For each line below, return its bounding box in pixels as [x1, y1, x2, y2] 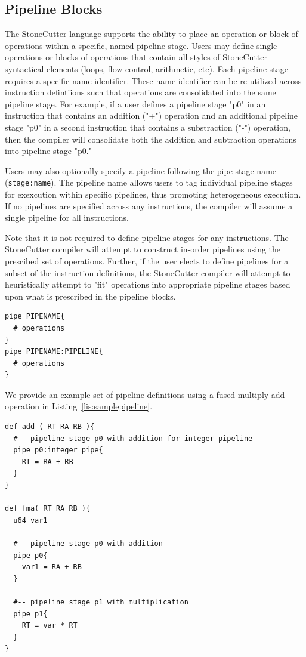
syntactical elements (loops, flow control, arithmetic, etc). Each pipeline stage [5, 62, 288, 75]
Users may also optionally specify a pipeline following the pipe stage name [5, 164, 277, 177]
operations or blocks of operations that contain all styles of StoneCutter [5, 51, 268, 63]
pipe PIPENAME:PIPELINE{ [5, 347, 103, 356]
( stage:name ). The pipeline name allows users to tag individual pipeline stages [5, 176, 293, 189]
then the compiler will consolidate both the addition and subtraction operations [5, 132, 296, 145]
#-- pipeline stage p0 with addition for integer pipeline [13, 434, 253, 443]
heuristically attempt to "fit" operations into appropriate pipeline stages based [5, 278, 290, 291]
